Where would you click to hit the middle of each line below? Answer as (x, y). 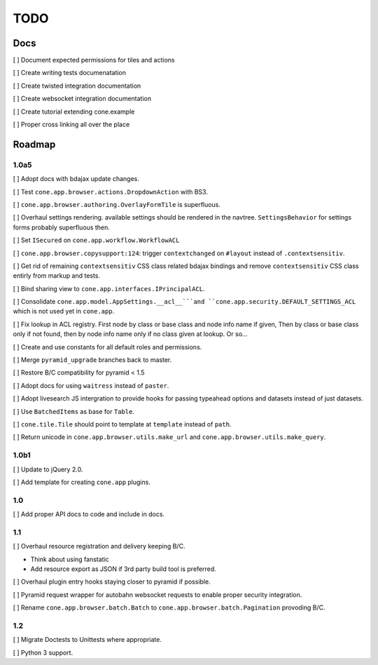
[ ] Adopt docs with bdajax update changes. (76, 179)
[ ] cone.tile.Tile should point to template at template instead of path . (122, 424)
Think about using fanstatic (70, 559)
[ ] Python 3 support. (43, 652)
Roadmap (34, 144)
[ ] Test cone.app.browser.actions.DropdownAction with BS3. (110, 192)
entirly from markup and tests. (57, 276)
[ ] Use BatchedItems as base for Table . (73, 411)
